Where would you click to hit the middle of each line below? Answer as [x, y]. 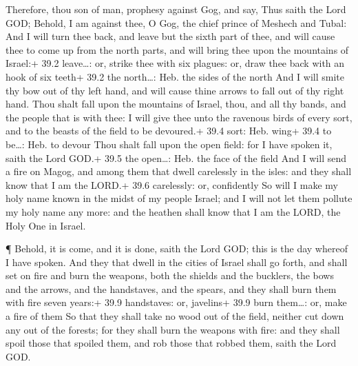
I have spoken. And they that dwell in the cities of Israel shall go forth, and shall [177, 262]
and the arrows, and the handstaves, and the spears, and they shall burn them [171, 288]
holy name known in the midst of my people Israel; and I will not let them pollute [179, 198]
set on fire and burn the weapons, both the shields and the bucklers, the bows [170, 275]
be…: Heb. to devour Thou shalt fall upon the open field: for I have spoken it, [169, 144]
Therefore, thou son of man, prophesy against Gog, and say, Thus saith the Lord [176, 9]
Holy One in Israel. [46, 225]
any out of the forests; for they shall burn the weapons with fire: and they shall [173, 329]
